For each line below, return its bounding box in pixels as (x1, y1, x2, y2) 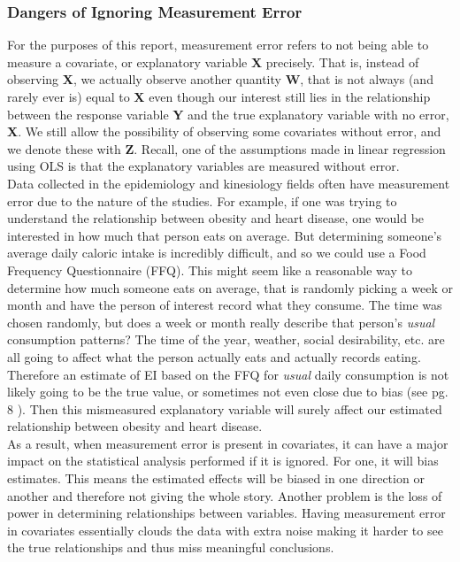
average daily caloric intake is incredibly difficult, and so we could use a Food (7, 243, 426, 262)
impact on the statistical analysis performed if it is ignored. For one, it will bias (7, 451, 439, 470)
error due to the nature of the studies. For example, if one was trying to (7, 191, 397, 210)
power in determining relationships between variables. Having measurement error (7, 504, 446, 522)
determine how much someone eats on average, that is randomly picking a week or (7, 278, 453, 296)
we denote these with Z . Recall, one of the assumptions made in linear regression (7, 139, 446, 158)
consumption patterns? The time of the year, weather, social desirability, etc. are (7, 330, 445, 349)
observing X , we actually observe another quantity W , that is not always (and (7, 70, 433, 89)
